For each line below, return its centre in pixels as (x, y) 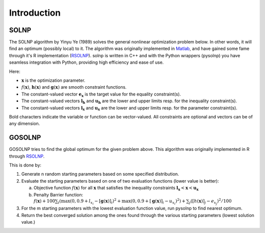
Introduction (35, 13)
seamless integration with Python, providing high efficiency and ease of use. (86, 62)
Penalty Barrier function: (58, 195)
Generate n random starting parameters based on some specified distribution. (100, 174)
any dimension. (25, 124)
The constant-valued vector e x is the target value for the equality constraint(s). (101, 94)
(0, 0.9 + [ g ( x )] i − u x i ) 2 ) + (158, 201)
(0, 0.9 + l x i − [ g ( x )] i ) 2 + (95, 201)
